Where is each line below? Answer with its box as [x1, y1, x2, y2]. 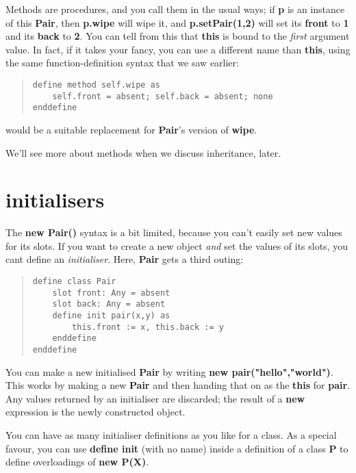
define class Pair [32, 277, 116, 287]
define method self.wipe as [32, 79, 160, 90]
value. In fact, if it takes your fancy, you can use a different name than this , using [5, 42, 351, 56]
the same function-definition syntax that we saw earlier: [5, 55, 239, 70]
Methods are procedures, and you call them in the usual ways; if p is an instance [5, 2, 345, 16]
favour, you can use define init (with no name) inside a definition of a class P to [5, 441, 348, 455]
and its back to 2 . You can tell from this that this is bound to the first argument [5, 29, 350, 43]
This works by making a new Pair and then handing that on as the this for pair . [5, 378, 350, 392]
